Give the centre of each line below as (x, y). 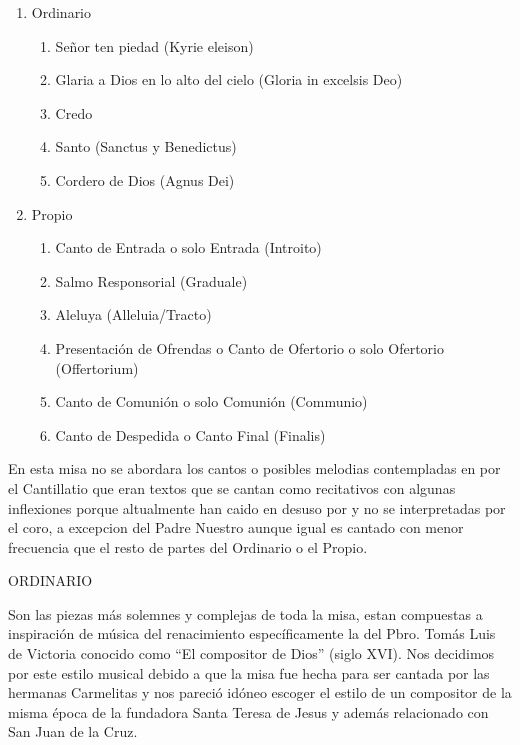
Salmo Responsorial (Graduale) (151, 280)
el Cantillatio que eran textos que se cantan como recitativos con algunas (232, 487)
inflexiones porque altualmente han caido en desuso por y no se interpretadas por (257, 507)
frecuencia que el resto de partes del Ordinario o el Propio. (188, 546)
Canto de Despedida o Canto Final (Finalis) (190, 434)
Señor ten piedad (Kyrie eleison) (154, 45)
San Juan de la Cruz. (73, 731)
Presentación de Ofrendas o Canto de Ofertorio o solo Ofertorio (249, 347)
